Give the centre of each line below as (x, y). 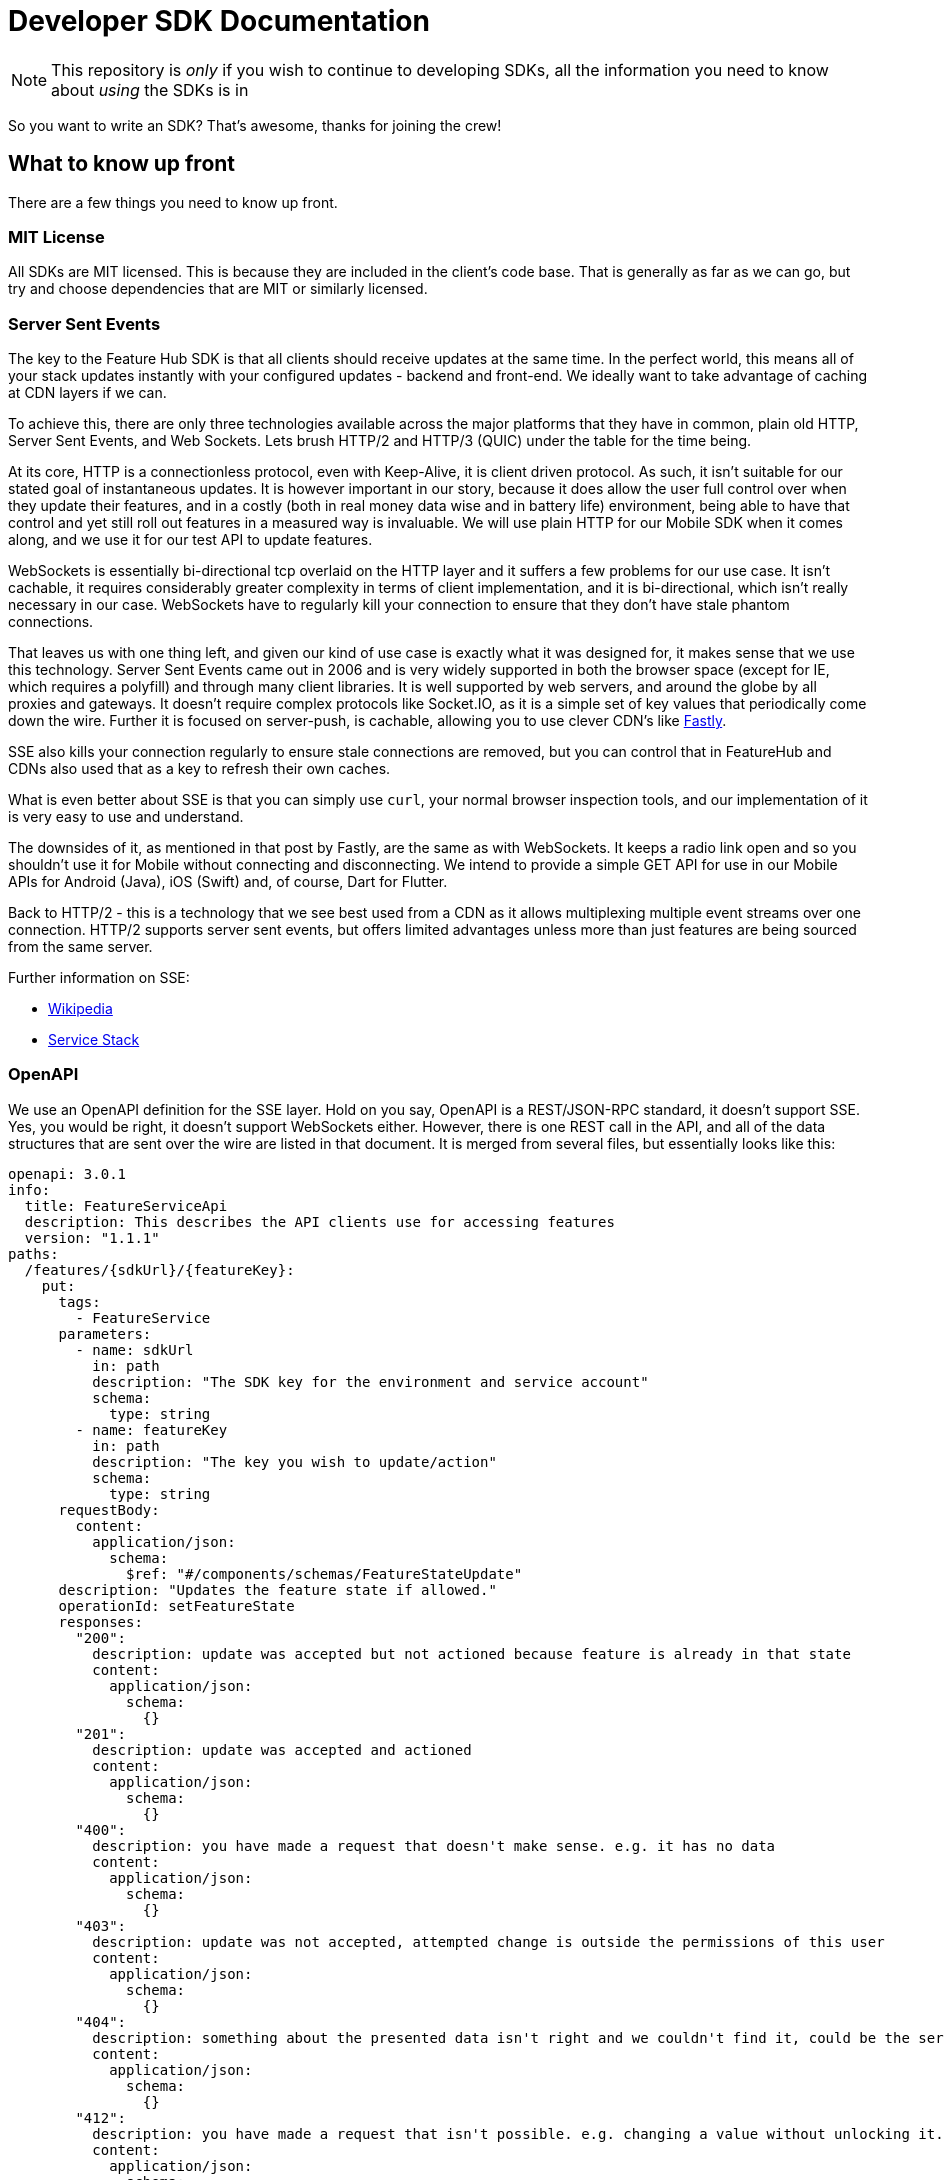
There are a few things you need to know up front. (173, 202)
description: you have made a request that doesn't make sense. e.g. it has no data (434, 1845)
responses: (100, 1621)
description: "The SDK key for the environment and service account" (370, 1381)
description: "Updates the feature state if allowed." (277, 1589)
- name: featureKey (151, 1429)
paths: (33, 1253)
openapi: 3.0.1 (67, 1173)
